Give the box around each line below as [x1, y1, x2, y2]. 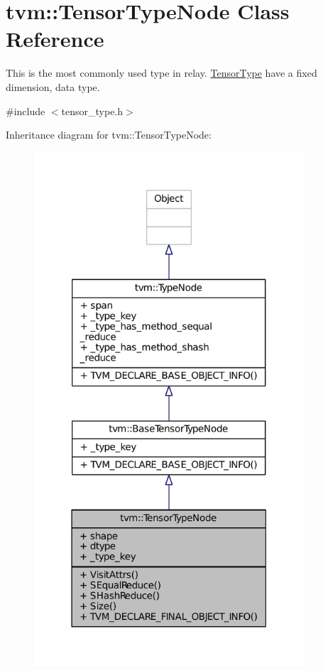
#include [6, 103, 45, 118]
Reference [6, 24, 104, 53]
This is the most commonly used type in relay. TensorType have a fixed [6, 65, 317, 80]
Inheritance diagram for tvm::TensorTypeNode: [6, 127, 212, 142]
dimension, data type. [6, 79, 100, 94]
